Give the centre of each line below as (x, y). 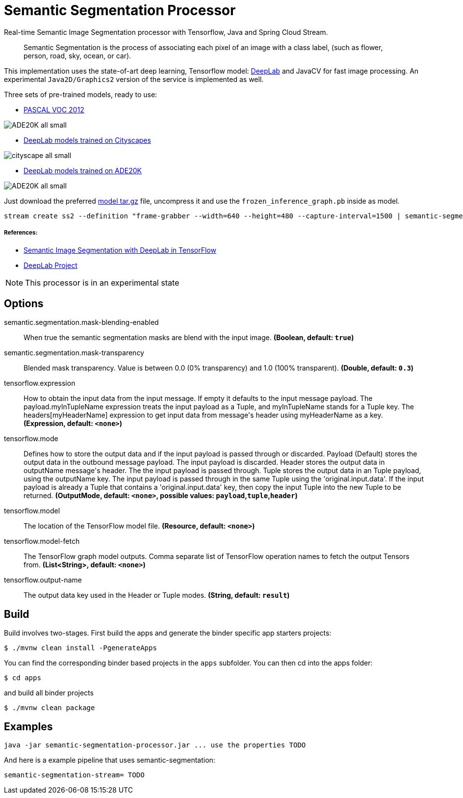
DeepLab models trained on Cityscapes (87, 140)
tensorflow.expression (40, 383)
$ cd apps (23, 678)
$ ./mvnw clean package (50, 708)
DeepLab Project (51, 265)
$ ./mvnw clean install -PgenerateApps (80, 648)
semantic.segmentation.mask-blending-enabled (81, 322)
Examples (28, 726)
